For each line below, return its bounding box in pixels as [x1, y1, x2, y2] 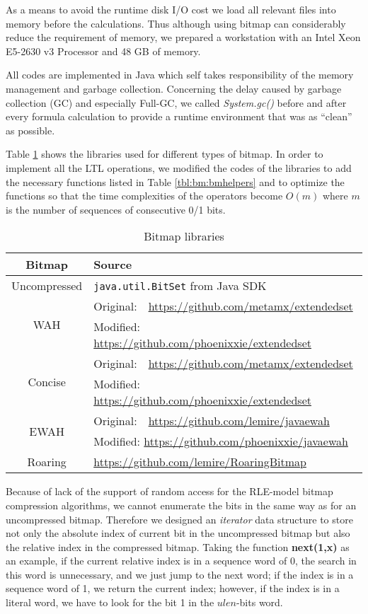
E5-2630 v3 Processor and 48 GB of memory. [6, 43, 201, 58]
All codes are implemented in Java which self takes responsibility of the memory [6, 67, 354, 82]
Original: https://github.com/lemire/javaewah [93, 412, 330, 429]
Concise [28, 373, 66, 390]
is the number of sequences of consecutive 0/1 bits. [6, 202, 226, 216]
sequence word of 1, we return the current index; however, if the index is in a [6, 581, 340, 596]
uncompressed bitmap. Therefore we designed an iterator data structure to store [6, 511, 353, 526]
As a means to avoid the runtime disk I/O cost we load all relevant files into [6, 2, 336, 16]
